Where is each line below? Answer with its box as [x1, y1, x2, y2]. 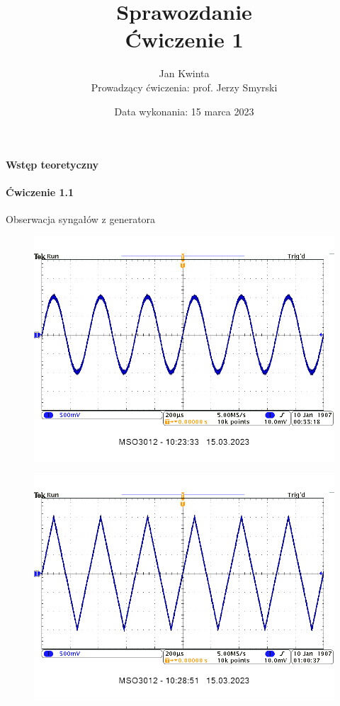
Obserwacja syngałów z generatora [6, 212, 156, 227]
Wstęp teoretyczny [6, 157, 98, 172]
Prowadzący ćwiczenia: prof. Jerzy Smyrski [91, 79, 278, 94]
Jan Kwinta [159, 66, 210, 81]
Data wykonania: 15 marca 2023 [114, 103, 254, 118]
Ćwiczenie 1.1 [6, 185, 74, 200]
